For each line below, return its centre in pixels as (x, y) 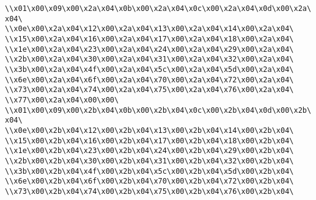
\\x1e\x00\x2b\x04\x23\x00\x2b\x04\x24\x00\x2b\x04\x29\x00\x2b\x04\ (149, 151)
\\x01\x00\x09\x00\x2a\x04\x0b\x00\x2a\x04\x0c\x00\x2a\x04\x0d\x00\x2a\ (158, 9)
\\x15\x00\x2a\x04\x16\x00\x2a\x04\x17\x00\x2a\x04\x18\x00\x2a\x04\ (149, 39)
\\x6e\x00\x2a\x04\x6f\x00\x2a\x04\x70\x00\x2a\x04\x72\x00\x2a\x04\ (149, 80)
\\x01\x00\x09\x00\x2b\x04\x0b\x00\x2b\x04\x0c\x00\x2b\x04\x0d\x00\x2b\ (158, 110)
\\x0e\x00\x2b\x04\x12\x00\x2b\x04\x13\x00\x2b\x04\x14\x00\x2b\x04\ (149, 130)
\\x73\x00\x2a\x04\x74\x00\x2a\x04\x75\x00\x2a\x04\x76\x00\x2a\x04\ (149, 90)
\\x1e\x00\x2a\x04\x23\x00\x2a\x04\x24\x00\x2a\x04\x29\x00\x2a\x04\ (149, 49)
